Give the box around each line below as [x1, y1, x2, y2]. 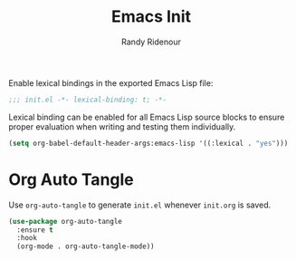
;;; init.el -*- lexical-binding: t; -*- [8, 95, 167, 104]
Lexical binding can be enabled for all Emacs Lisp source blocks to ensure [8, 111, 285, 122]
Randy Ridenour [120, 36, 182, 47]
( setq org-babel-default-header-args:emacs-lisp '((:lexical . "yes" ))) [8, 139, 289, 148]
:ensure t [16, 225, 53, 235]
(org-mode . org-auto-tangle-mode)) [16, 242, 155, 251]
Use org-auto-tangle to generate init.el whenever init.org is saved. [8, 199, 272, 210]
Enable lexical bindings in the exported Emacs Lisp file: [8, 77, 214, 88]
